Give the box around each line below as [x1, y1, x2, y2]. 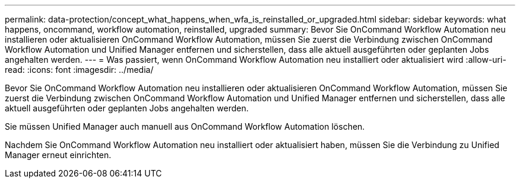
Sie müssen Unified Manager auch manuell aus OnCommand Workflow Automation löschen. [5, 121, 365, 131]
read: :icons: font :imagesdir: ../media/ [5, 65, 154, 75]
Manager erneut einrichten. [5, 150, 112, 160]
